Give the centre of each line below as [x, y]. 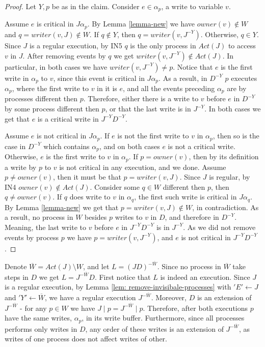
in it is [107, 88]
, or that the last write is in [148, 108]
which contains [67, 146]
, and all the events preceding [169, 88]
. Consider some [115, 186]
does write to [90, 197]
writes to [129, 217]
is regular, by [230, 177]
